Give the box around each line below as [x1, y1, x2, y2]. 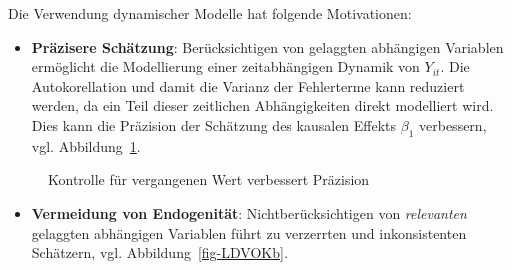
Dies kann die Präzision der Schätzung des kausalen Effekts [31, 114, 397, 135]
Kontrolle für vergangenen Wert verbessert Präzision [48, 169, 370, 190]
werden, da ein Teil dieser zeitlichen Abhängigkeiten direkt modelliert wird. [31, 95, 494, 116]
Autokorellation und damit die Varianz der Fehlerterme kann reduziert [31, 75, 465, 96]
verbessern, [419, 114, 487, 135]
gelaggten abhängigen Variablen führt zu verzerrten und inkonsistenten [31, 222, 467, 243]
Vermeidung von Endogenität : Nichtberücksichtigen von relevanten [31, 202, 467, 223]
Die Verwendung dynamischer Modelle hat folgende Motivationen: [8, 3, 412, 23]
